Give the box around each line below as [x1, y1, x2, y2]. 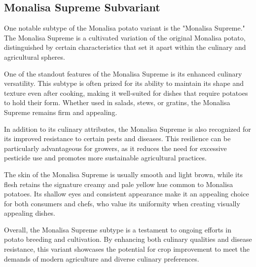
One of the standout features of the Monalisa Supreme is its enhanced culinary [4, 68, 242, 78]
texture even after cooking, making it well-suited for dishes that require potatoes [4, 87, 248, 98]
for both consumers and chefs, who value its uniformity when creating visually [4, 198, 240, 208]
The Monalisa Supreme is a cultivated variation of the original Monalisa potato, [4, 32, 246, 42]
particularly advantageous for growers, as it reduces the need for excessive [4, 143, 227, 153]
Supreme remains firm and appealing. [4, 107, 117, 117]
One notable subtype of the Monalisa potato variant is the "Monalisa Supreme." [4, 23, 245, 33]
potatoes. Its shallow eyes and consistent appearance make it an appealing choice [4, 189, 249, 199]
